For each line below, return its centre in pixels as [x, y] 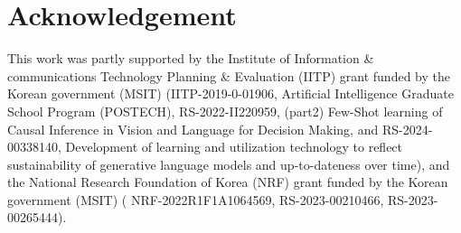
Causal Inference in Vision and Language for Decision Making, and [193, 129]
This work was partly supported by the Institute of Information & [191, 58]
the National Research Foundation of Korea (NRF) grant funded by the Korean [228, 182]
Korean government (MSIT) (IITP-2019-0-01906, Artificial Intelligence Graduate [230, 93]
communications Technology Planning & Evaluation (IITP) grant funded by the [229, 75]
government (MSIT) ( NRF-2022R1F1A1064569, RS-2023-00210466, [196, 199]
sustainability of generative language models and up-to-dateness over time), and [229, 164]
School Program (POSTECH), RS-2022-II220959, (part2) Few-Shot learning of [225, 111]
